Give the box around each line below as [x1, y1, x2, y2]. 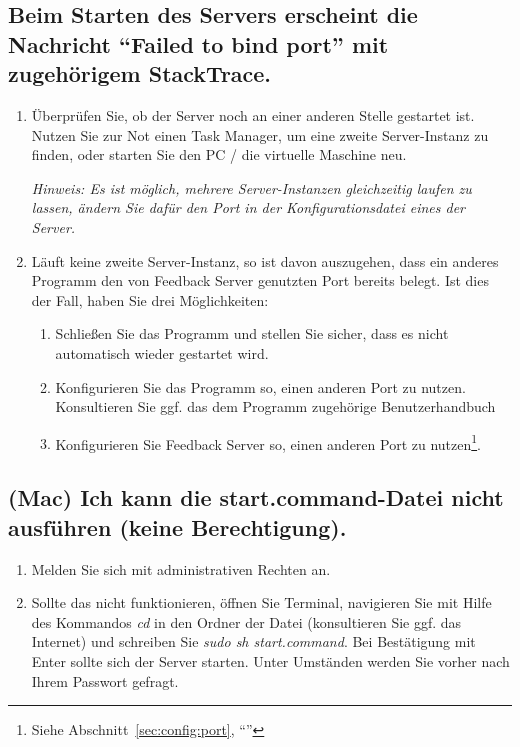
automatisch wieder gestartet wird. [55, 342, 269, 363]
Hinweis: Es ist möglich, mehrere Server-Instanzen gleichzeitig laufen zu [31, 177, 472, 198]
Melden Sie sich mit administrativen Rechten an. [31, 558, 331, 579]
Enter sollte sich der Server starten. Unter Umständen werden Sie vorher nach [31, 650, 510, 671]
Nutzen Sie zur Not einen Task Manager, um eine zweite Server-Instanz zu [31, 124, 489, 145]
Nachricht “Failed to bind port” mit [8, 28, 389, 59]
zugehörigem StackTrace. [8, 58, 272, 89]
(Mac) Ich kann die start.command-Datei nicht [8, 482, 504, 513]
